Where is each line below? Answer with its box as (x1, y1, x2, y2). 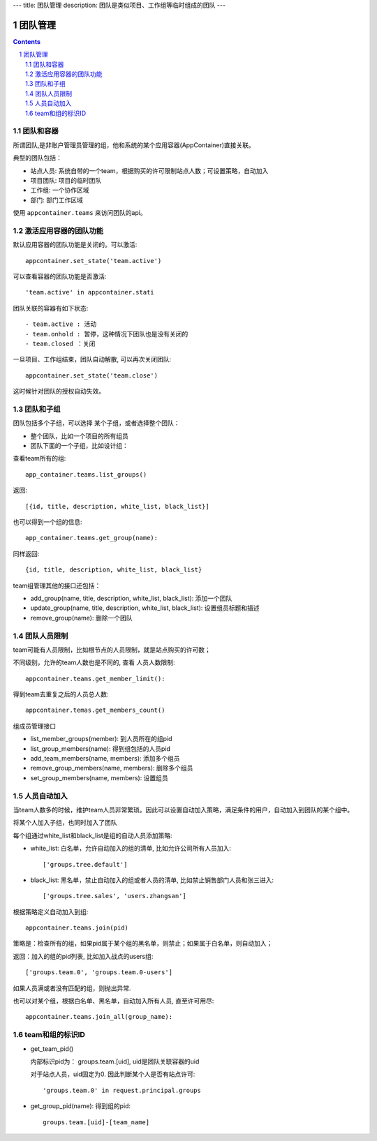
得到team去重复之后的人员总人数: (13, 690, 109, 699)
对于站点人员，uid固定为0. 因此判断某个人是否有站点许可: (30, 1070, 195, 1078)
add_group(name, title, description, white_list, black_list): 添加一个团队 (30, 594, 232, 602)
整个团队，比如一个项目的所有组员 (30, 431, 128, 440)
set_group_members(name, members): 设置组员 (30, 773, 169, 782)
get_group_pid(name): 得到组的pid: (30, 1102, 131, 1110)
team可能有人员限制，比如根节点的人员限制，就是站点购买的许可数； (13, 646, 211, 654)
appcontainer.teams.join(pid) (25, 924, 129, 932)
